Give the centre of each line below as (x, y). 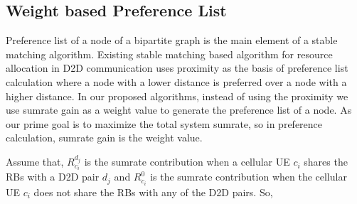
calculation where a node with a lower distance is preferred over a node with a (176, 81)
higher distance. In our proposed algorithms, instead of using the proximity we (177, 96)
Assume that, (35, 162)
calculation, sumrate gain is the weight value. (104, 138)
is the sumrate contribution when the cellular (249, 177)
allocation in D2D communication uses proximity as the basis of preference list (177, 68)
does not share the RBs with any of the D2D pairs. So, (153, 192)
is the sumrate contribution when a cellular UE (187, 162)
